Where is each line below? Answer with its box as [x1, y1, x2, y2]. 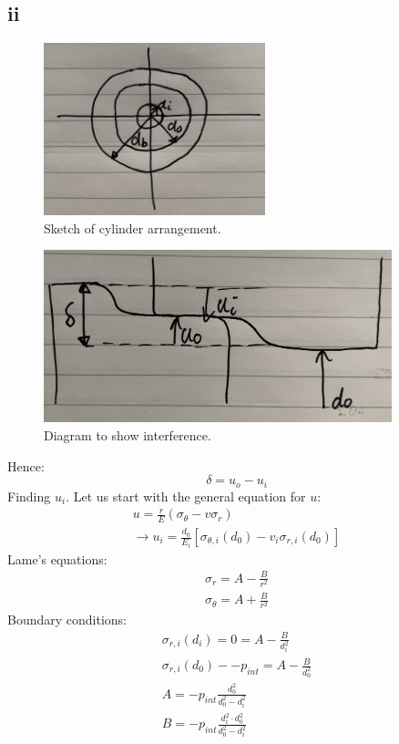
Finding [7, 486, 51, 505]
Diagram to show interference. [44, 425, 211, 444]
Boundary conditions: [7, 610, 128, 629]
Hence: [7, 456, 45, 475]
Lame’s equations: [7, 549, 107, 568]
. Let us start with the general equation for [66, 486, 306, 505]
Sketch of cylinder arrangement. [44, 218, 221, 237]
